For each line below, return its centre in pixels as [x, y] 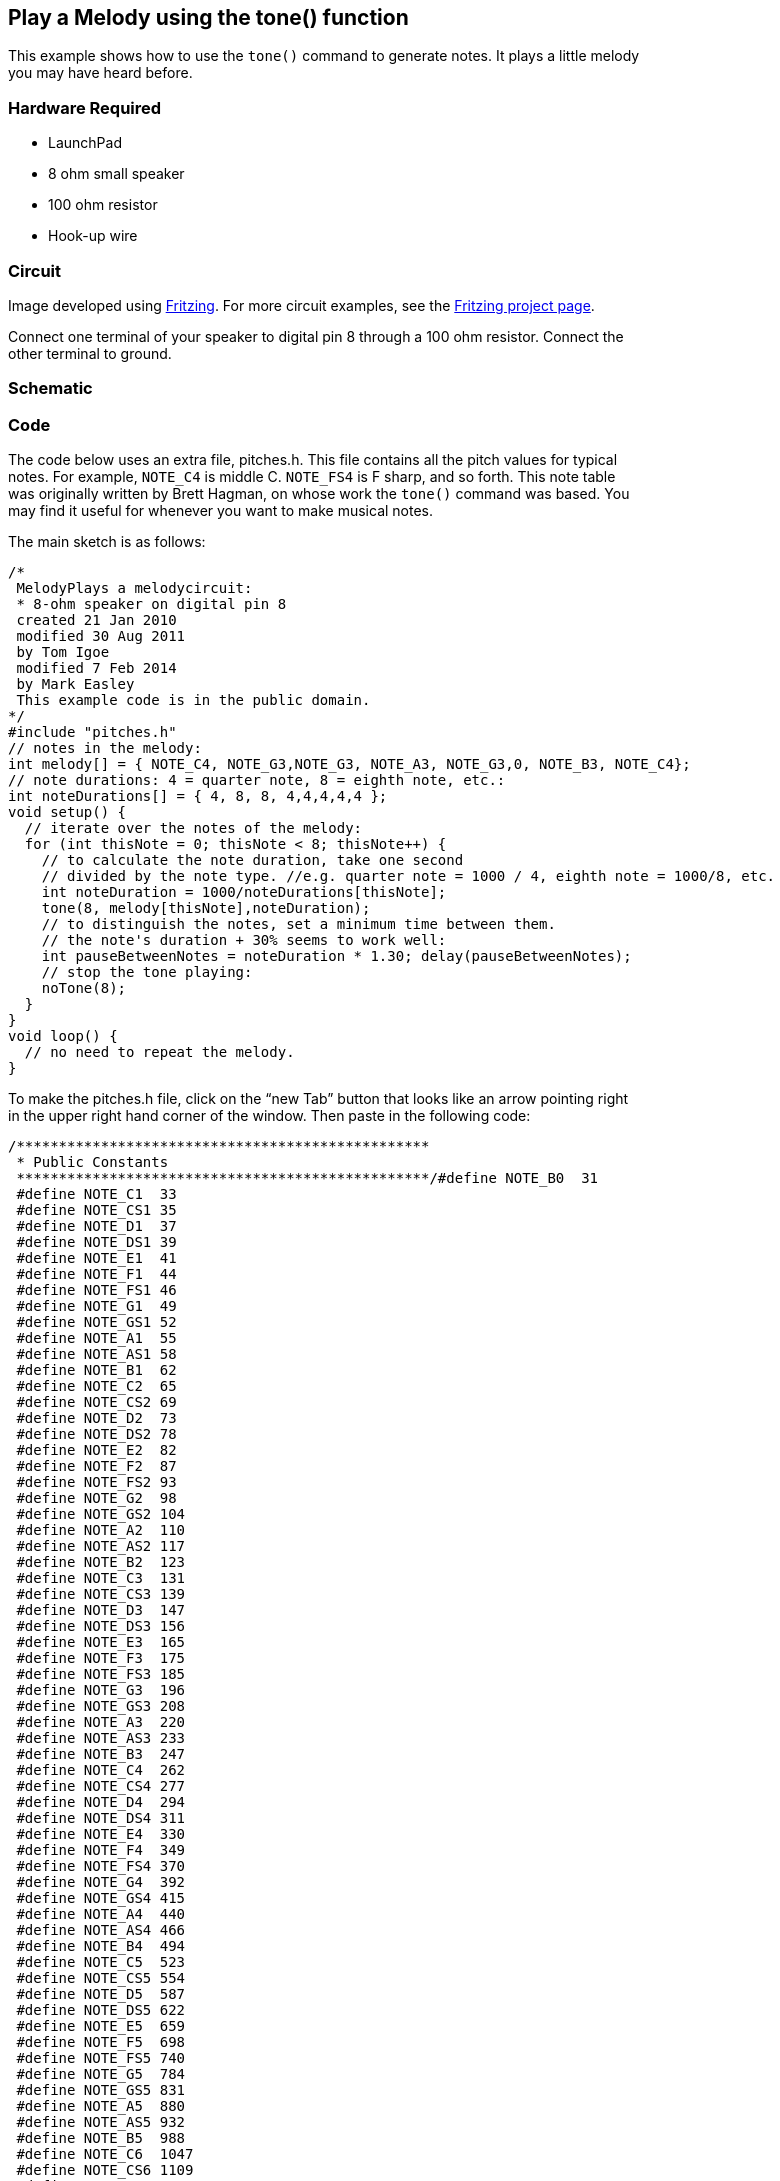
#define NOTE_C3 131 [101, 1578]
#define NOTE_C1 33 [96, 1194]
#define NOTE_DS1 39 [96, 1242]
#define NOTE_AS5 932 [101, 2122]
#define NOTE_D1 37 [96, 1226]
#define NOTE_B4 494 [101, 1946]
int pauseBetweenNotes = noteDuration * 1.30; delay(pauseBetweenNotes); [336, 956]
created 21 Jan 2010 [96, 620]
